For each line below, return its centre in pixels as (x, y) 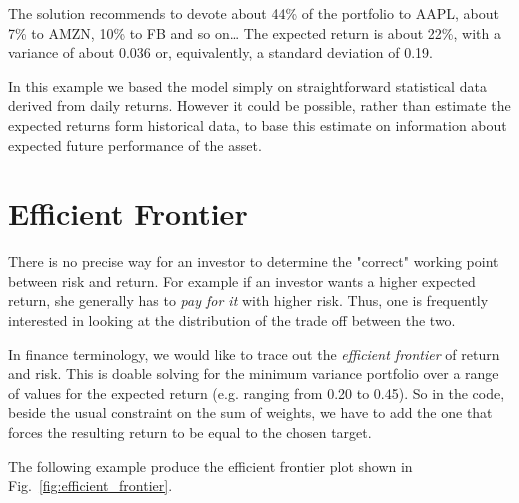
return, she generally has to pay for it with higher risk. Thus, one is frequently (248, 300)
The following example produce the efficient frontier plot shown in (210, 465)
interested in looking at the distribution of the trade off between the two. (232, 320)
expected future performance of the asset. (135, 144)
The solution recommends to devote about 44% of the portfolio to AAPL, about (254, 13)
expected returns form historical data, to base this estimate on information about (257, 124)
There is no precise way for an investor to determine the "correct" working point (253, 261)
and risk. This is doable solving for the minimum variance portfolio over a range (253, 373)
